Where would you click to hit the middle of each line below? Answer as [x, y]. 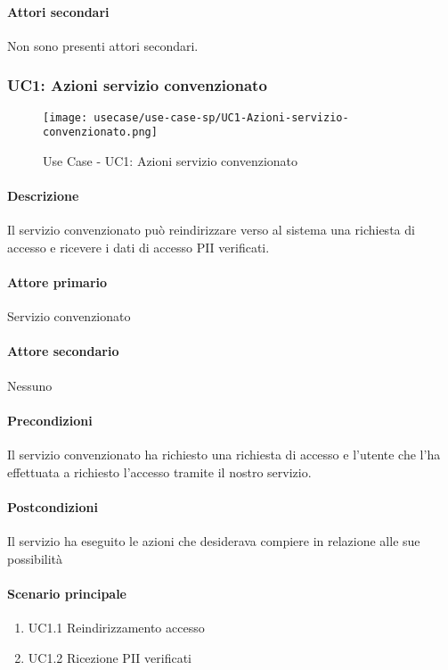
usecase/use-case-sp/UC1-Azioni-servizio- [221, 117]
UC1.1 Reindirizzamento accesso [116, 628]
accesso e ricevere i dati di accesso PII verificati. [138, 247]
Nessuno [30, 385]
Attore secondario [63, 351]
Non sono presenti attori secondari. [103, 45]
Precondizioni [50, 420]
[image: [65, 117]
